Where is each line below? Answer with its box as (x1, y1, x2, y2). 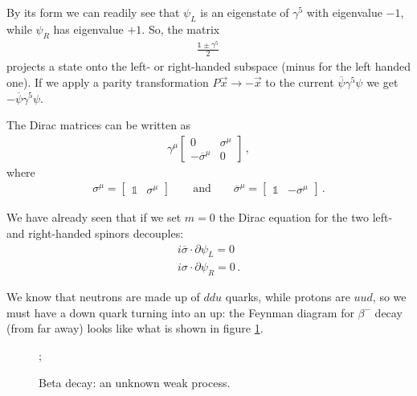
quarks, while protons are (225, 288, 350, 305)
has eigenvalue (53, 20, 124, 37)
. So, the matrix (141, 20, 220, 37)
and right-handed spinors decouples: (6, 224, 184, 241)
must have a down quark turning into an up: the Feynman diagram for (6, 304, 354, 320)
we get (366, 73, 399, 90)
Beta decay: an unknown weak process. (39, 374, 231, 390)
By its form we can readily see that (6, 4, 180, 20)
